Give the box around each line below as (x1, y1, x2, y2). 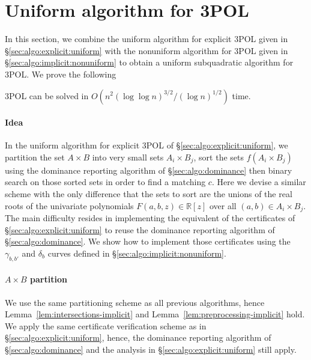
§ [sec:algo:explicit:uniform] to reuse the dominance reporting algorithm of (5, 223, 275, 236)
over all (209, 199, 237, 212)
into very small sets (92, 150, 164, 163)
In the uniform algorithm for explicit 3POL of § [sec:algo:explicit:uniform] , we (5, 139, 288, 151)
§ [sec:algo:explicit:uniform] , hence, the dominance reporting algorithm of (5, 331, 271, 344)
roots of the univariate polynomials (5, 199, 134, 212)
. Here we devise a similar (211, 175, 306, 188)
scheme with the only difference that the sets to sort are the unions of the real (5, 188, 292, 200)
